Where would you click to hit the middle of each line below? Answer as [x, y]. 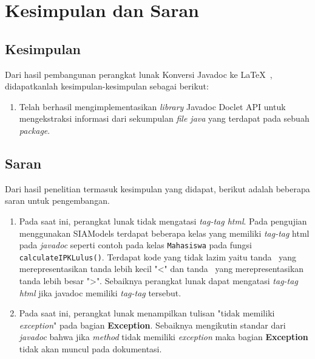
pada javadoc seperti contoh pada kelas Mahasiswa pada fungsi [136, 245]
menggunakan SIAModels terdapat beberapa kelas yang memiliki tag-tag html [164, 233]
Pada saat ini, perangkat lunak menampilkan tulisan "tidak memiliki [147, 313]
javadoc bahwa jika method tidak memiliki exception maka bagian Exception [164, 337]
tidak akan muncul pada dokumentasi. [90, 349]
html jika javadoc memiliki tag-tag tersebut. [100, 292]
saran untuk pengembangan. [57, 200]
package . [35, 130]
